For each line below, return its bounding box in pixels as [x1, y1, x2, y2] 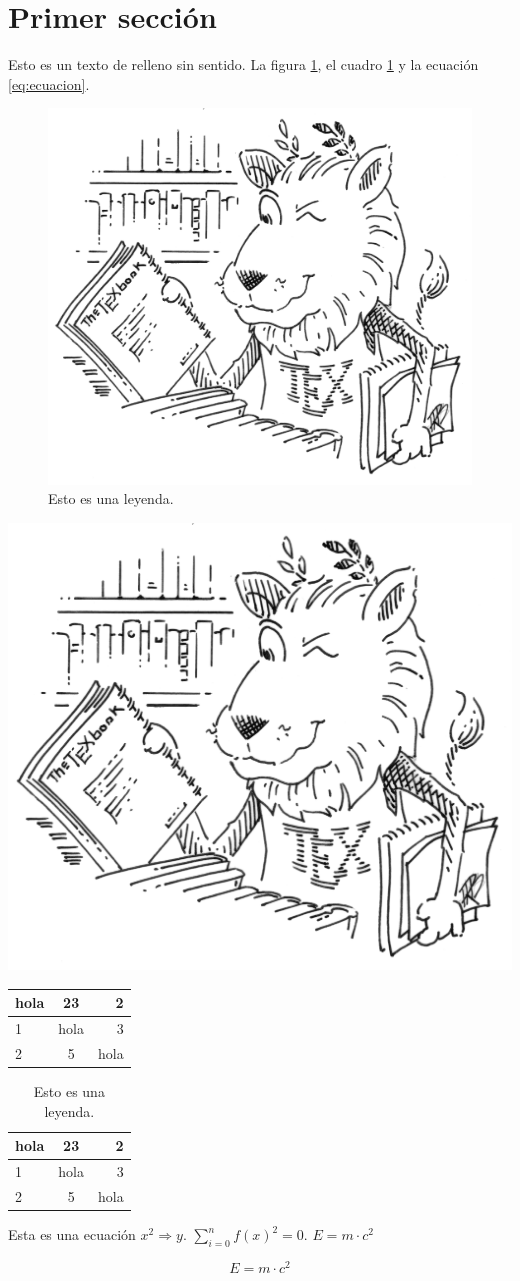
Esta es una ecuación [8, 1224, 136, 1245]
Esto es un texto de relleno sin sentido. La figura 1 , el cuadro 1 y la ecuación [8, 54, 479, 75]
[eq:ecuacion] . [8, 73, 90, 94]
